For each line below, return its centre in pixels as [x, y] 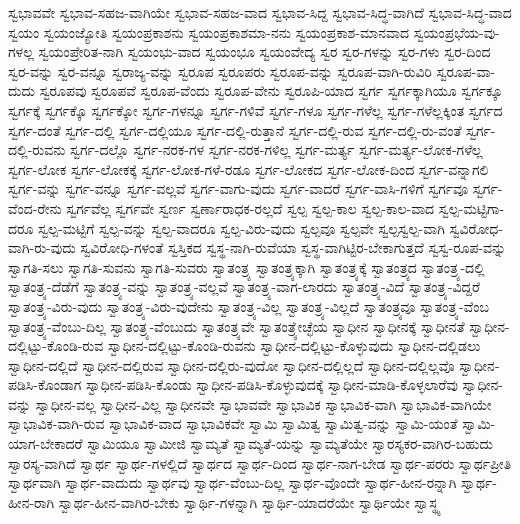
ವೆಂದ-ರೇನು [35, 207]
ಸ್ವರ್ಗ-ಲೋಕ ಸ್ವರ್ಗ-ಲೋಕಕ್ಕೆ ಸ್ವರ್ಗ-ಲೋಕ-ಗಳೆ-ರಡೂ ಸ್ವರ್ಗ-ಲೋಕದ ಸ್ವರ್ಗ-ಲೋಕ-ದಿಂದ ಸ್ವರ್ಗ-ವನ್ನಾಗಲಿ [248, 168]
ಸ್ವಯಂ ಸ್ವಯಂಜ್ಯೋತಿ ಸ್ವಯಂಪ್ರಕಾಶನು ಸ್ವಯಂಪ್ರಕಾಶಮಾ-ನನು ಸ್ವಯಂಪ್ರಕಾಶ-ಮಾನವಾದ [208, 31]
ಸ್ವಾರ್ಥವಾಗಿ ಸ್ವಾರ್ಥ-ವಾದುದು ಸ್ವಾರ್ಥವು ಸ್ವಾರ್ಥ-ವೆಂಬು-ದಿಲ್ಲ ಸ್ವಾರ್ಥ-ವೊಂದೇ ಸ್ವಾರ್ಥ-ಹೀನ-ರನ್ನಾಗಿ [232, 482]
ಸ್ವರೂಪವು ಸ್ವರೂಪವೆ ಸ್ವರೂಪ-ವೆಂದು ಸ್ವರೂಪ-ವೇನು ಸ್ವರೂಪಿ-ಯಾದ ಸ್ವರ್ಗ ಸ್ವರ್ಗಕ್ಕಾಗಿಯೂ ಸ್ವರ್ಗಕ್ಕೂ [271, 90]
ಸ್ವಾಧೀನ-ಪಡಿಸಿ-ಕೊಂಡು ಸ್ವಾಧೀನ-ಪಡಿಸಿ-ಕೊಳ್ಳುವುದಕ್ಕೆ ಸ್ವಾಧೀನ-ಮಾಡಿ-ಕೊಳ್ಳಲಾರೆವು [271, 384]
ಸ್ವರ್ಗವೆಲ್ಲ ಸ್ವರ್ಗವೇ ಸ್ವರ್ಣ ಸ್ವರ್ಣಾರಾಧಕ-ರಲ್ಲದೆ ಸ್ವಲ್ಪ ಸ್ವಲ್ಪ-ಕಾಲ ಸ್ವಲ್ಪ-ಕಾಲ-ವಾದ [250, 207]
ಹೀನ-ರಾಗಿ [31, 501]
